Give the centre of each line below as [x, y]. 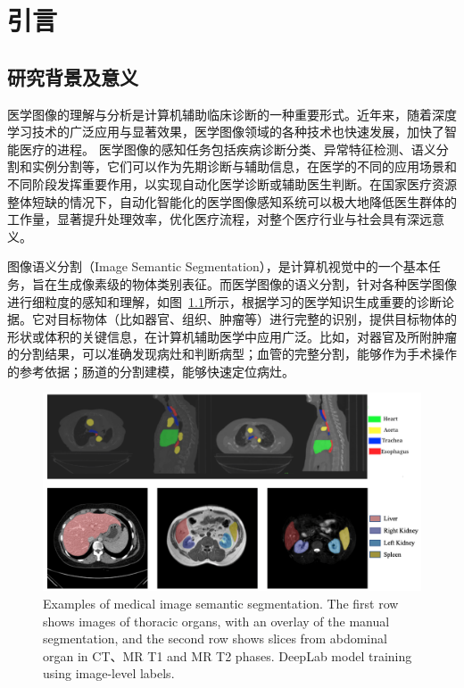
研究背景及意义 [73, 76]
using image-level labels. [109, 673]
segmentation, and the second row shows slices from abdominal [215, 638]
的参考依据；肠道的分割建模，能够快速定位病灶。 [151, 371]
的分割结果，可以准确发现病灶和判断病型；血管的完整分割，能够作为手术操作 [232, 354]
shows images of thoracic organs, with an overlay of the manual [216, 621]
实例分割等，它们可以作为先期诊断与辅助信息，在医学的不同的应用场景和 [244, 166]
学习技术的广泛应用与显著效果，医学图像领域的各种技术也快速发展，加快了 [226, 132]
